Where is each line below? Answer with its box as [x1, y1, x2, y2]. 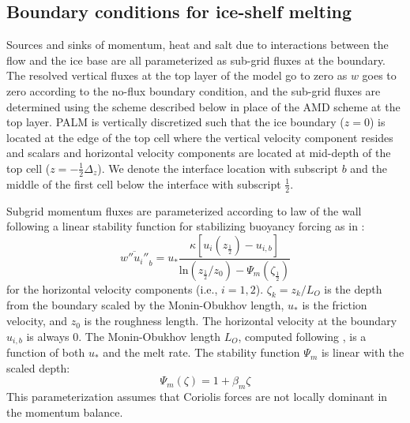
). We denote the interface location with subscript [97, 159, 338, 176]
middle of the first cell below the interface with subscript [6, 175, 281, 192]
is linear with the [321, 344, 404, 361]
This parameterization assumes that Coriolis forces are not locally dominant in [6, 388, 388, 405]
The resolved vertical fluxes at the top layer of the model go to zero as [6, 67, 348, 84]
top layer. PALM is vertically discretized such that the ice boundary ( [6, 114, 344, 130]
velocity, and [6, 313, 68, 329]
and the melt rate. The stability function [103, 344, 300, 361]
